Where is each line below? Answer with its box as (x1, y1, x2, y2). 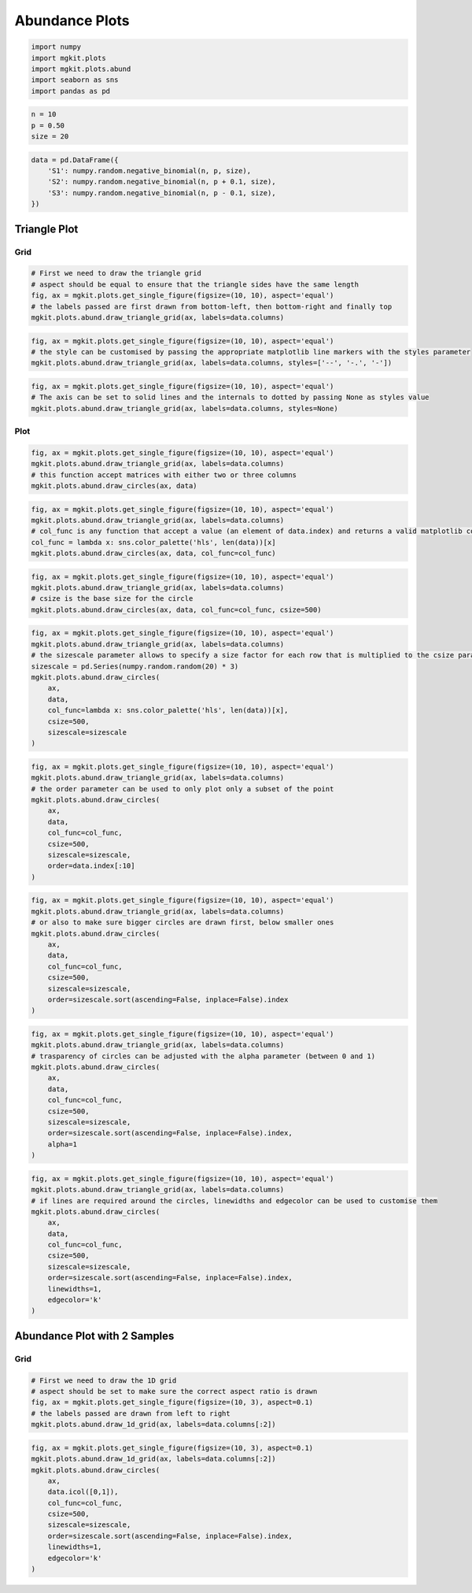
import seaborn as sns (31, 76, 119, 84)
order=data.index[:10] (47, 861, 135, 870)
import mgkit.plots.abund (31, 64, 131, 73)
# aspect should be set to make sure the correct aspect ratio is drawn (31, 1387, 318, 1395)
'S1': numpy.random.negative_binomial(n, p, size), (47, 166, 252, 176)
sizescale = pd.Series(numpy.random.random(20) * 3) (31, 661, 239, 671)
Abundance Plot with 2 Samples (14, 1329, 175, 1343)
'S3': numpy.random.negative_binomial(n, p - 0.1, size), (47, 188, 276, 197)
